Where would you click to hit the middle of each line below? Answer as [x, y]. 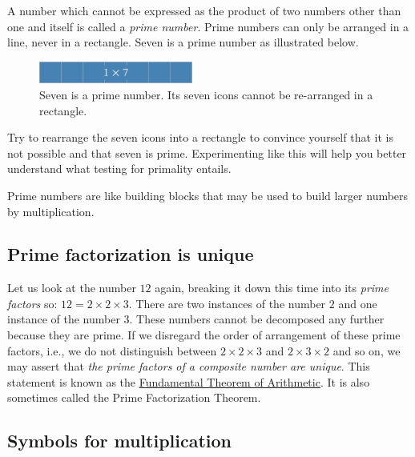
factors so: [32, 303]
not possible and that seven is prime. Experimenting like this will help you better [207, 152]
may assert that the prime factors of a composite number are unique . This [189, 366]
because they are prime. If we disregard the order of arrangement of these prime [204, 335]
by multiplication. [51, 211]
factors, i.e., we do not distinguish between [112, 350]
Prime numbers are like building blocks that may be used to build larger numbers [208, 195]
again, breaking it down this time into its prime [272, 288]
